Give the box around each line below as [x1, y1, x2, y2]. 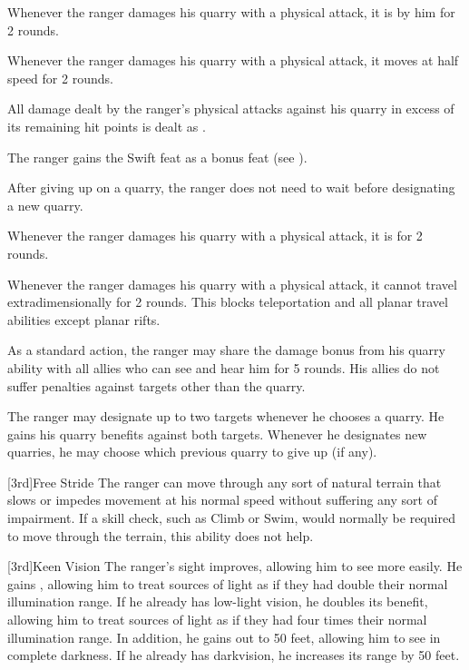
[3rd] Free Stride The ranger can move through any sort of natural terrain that [7, 472, 442, 491]
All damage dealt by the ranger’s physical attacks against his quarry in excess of [7, 99, 454, 118]
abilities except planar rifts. [7, 310, 161, 329]
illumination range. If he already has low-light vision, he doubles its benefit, [7, 592, 428, 611]
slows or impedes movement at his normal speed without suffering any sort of [7, 490, 437, 509]
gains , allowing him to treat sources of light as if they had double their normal [7, 574, 448, 593]
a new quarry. [7, 195, 83, 214]
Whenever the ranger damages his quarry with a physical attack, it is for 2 [7, 226, 423, 245]
